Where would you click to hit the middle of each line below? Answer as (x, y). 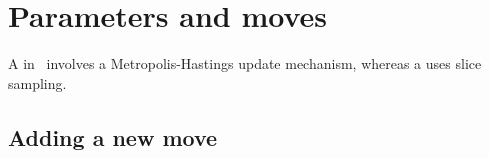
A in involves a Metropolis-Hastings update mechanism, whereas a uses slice (245, 63)
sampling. (37, 82)
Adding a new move (113, 136)
